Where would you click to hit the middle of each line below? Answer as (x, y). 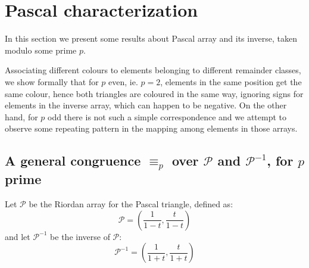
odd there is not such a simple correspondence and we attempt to (167, 116)
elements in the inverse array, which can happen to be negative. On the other (146, 105)
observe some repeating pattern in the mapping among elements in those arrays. (151, 128)
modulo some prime (41, 50)
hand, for (21, 116)
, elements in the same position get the (231, 81)
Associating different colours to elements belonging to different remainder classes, (153, 70)
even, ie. (123, 81)
